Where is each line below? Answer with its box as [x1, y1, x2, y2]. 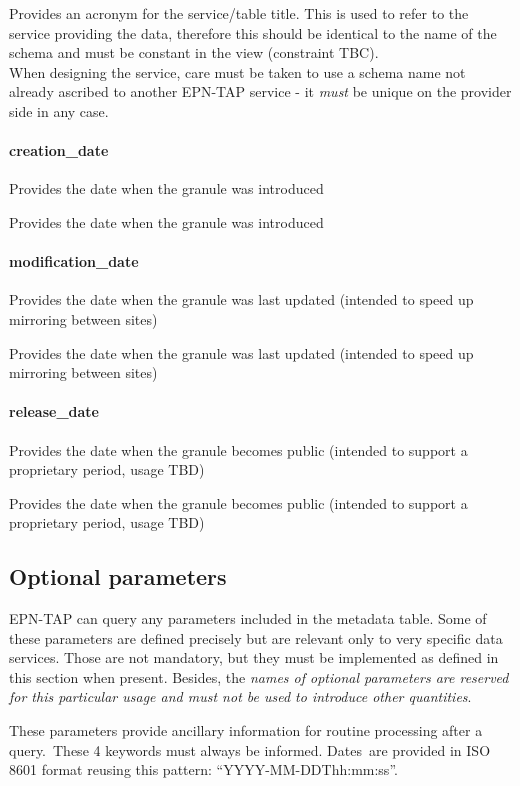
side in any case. [9, 100, 109, 121]
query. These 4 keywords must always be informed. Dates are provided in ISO [9, 739, 491, 760]
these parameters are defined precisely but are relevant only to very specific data [9, 627, 503, 648]
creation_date [9, 140, 109, 161]
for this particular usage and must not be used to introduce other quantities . [9, 686, 472, 707]
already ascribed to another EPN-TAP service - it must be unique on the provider [9, 81, 512, 102]
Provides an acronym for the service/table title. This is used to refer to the [9, 3, 469, 23]
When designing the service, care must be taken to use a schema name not [9, 61, 466, 82]
